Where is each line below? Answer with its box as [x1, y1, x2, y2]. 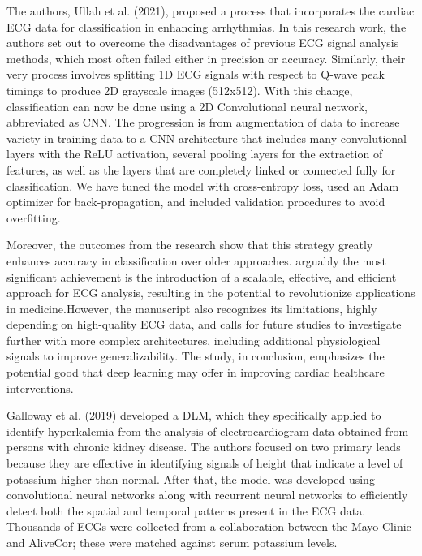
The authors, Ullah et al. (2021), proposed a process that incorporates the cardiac [6, 2, 415, 19]
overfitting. [6, 209, 61, 226]
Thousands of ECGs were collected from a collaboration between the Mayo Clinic [6, 518, 411, 535]
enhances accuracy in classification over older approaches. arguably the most [6, 252, 387, 269]
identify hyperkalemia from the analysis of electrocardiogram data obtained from [6, 422, 409, 439]
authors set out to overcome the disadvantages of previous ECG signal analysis [6, 34, 399, 51]
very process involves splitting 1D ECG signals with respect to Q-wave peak [6, 66, 385, 83]
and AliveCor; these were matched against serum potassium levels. [6, 534, 338, 550]
